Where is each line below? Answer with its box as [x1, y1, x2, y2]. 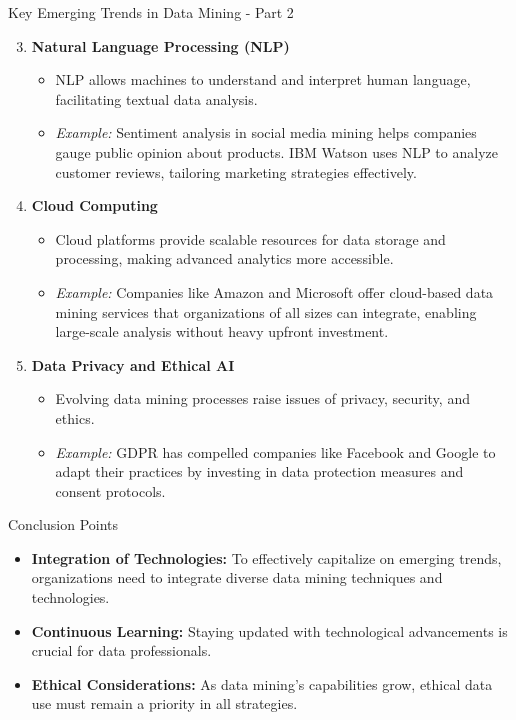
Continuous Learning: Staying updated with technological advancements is [31, 620, 508, 641]
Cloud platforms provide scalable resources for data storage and [55, 228, 446, 249]
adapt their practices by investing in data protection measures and [55, 461, 464, 482]
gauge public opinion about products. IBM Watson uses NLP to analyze [55, 141, 498, 162]
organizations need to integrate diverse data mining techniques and [31, 567, 443, 588]
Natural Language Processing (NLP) [31, 35, 290, 56]
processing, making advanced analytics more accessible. [55, 248, 394, 269]
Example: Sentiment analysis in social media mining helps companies [55, 122, 477, 143]
